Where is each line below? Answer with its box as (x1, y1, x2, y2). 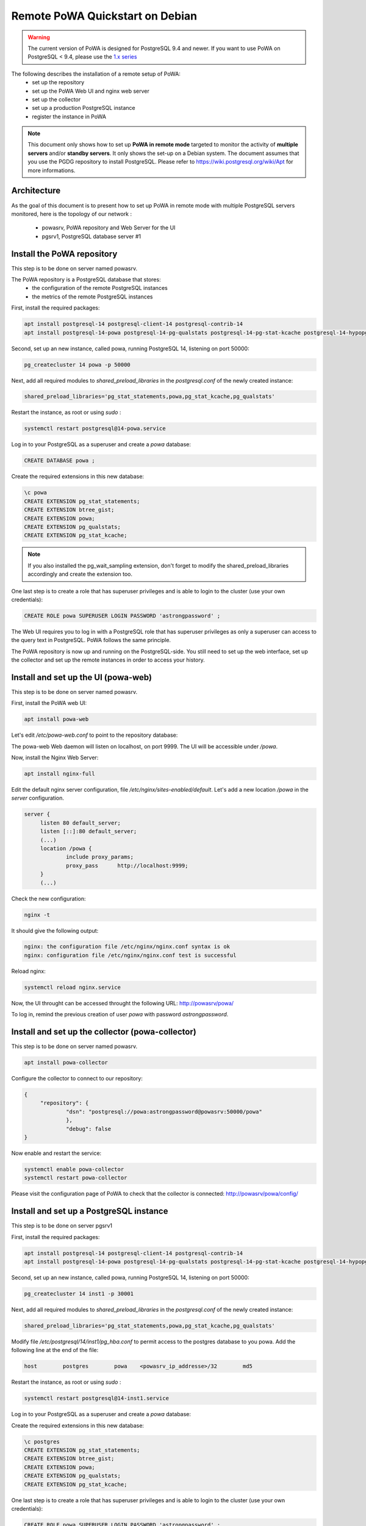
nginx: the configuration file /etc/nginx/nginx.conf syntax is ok (24, 943, 231, 950)
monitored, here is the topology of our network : (11, 210, 132, 217)
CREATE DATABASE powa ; (24, 457, 96, 464)
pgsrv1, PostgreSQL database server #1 (41, 233, 142, 240)
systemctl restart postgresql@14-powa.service (24, 425, 166, 432)
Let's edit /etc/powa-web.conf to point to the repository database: (11, 731, 178, 739)
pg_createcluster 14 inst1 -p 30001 (24, 1290, 134, 1297)
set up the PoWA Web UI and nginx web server (32, 87, 149, 95)
